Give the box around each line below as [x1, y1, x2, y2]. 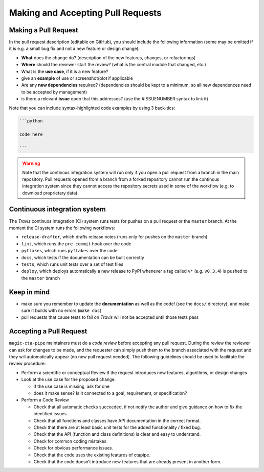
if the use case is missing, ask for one [33, 383, 110, 389]
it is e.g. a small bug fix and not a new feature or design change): [9, 46, 140, 51]
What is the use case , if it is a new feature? [21, 69, 109, 74]
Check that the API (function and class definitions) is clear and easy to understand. [33, 431, 201, 437]
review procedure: [9, 360, 46, 367]
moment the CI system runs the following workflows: [9, 225, 115, 231]
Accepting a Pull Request [9, 327, 88, 335]
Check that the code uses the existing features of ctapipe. [33, 452, 151, 458]
